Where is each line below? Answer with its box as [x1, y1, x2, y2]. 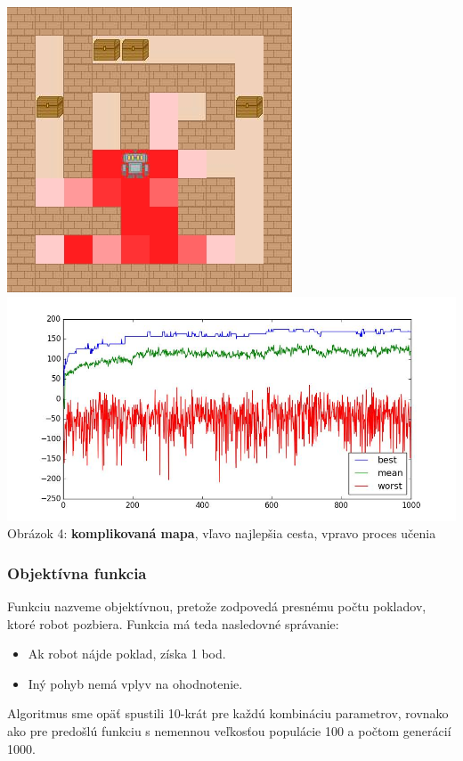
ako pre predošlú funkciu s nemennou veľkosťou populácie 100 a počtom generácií [7, 721, 451, 740]
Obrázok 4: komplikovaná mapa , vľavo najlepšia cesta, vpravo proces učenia [7, 524, 436, 543]
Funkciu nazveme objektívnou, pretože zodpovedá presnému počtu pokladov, [7, 597, 426, 615]
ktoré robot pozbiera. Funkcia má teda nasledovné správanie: [7, 614, 339, 633]
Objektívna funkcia [7, 561, 147, 584]
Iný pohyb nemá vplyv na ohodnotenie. [28, 674, 243, 692]
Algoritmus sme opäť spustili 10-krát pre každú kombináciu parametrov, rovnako [7, 704, 449, 723]
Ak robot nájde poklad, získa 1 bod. [28, 644, 226, 663]
